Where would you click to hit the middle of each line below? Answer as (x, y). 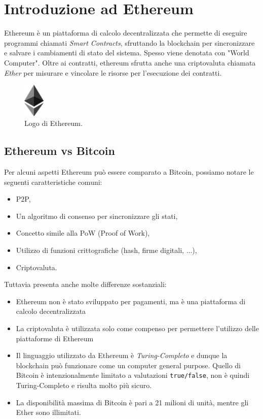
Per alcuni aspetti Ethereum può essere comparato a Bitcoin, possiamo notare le (129, 172)
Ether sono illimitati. (48, 412)
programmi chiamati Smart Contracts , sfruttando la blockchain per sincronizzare (129, 42)
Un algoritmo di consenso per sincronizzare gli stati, (97, 216)
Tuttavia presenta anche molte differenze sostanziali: (85, 284)
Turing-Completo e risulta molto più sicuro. (84, 385)
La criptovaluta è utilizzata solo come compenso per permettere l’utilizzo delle (137, 328)
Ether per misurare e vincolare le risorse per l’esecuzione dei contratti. (113, 72)
